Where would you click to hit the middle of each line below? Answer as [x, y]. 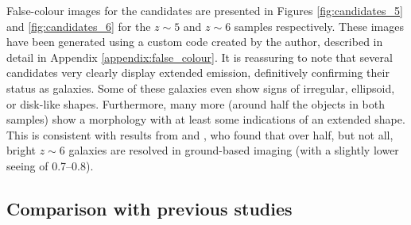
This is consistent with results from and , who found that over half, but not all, [200, 134]
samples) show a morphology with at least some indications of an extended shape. [206, 119]
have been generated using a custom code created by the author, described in [195, 42]
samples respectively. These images [319, 26]
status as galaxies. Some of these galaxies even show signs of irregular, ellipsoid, [201, 88]
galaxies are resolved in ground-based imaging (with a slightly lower [234, 150]
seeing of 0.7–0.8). [50, 165]
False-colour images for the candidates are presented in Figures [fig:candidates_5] [205, 10]
